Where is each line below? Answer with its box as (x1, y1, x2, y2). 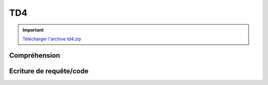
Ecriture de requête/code (9, 67, 89, 75)
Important (22, 27, 44, 33)
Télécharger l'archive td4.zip (22, 36, 81, 42)
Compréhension (9, 51, 61, 59)
